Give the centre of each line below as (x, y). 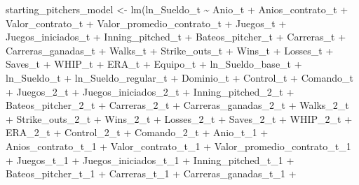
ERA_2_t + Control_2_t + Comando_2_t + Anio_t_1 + (137, 132)
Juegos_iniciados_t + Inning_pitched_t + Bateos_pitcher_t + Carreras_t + (176, 37)
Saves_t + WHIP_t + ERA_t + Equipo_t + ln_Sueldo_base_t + (154, 64)
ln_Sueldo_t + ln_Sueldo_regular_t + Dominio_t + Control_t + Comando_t (179, 77)
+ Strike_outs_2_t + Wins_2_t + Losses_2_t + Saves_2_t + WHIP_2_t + (179, 118)
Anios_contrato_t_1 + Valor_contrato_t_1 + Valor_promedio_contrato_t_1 (178, 146)
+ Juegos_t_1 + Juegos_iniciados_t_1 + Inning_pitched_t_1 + (150, 160)
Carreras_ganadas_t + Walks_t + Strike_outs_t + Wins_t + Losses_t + (170, 50)
